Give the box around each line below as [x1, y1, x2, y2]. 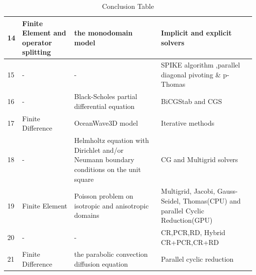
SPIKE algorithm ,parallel [161, 60, 240, 70]
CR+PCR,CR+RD [161, 237, 219, 247]
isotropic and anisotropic [74, 200, 149, 210]
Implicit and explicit [161, 28, 232, 38]
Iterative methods [161, 118, 215, 128]
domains [74, 210, 99, 220]
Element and [22, 28, 66, 38]
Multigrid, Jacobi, [161, 186, 215, 196]
